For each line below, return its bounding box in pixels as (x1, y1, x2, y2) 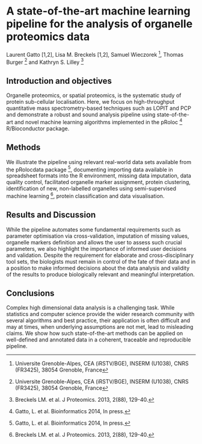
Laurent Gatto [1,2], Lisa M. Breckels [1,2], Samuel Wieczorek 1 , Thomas (6, 49, 184, 58)
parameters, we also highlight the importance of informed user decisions (6, 245, 187, 252)
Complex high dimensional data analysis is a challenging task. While (6, 304, 175, 311)
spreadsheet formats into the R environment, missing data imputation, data (6, 172, 191, 179)
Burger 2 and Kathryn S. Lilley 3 (6, 57, 84, 66)
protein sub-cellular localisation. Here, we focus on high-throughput (6, 98, 175, 106)
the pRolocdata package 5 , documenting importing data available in (6, 165, 173, 173)
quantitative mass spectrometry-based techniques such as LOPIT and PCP (6, 104, 191, 112)
